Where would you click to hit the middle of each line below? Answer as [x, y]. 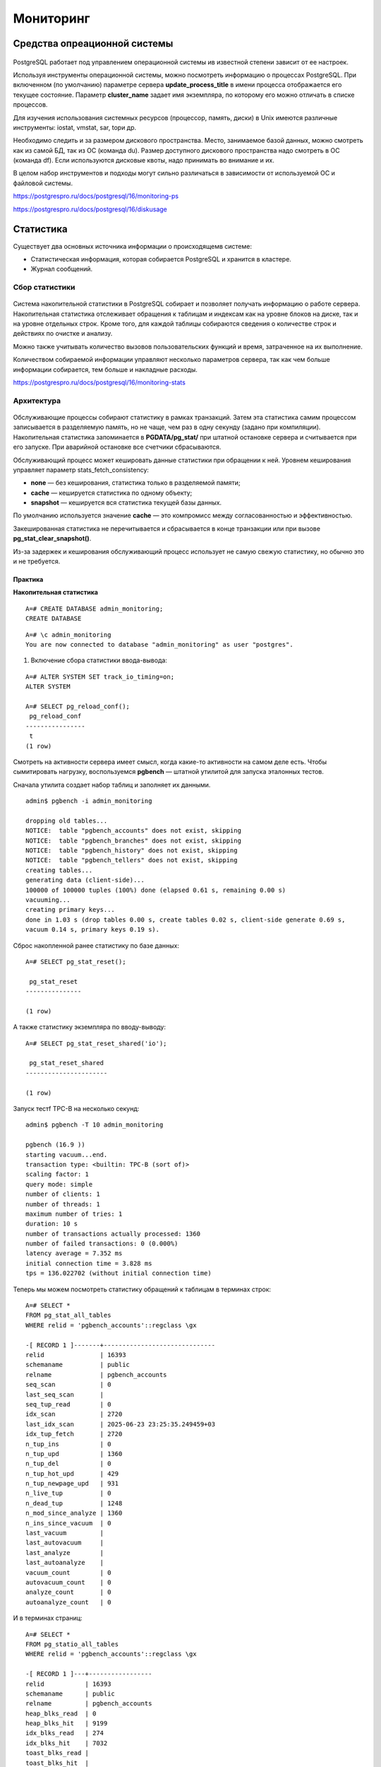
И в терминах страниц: [48, 1618]
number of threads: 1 [63, 1204]
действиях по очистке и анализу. [63, 334]
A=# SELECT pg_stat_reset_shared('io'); [96, 1043]
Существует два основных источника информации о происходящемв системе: [132, 246]
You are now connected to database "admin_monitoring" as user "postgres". [159, 644]
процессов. [30, 105]
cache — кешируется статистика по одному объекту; [111, 493]
